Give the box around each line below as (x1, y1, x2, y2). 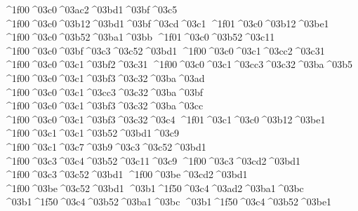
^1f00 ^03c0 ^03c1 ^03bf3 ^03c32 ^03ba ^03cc (4, 98, 204, 113)
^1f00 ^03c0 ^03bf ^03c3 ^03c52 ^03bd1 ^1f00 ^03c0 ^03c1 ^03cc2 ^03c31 (4, 43, 325, 57)
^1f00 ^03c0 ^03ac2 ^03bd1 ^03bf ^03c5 (4, 2, 178, 16)
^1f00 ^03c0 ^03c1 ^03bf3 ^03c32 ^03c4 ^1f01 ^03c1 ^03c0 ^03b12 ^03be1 (4, 111, 326, 126)
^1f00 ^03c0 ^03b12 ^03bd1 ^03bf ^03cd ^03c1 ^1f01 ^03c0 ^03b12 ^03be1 (4, 15, 329, 30)
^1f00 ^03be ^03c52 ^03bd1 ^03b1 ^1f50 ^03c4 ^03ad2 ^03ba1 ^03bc (4, 180, 304, 195)
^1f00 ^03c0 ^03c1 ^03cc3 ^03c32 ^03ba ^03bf (4, 84, 204, 99)
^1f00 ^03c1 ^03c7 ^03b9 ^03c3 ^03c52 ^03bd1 (4, 139, 206, 154)
